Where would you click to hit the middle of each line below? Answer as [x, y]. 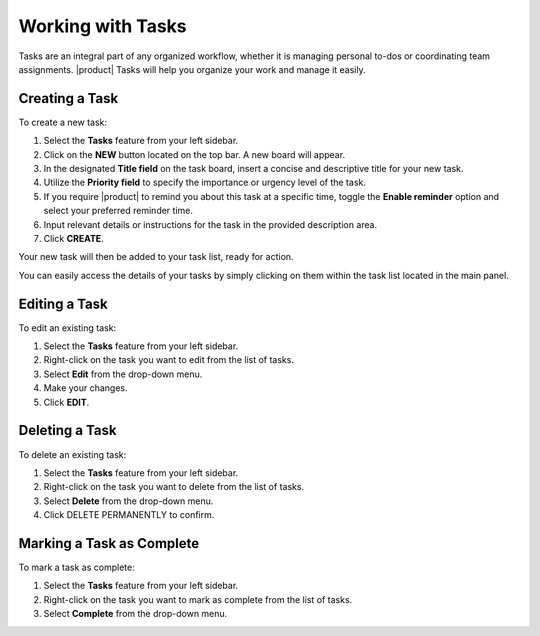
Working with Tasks [102, 26]
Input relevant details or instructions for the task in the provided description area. [210, 224]
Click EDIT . [66, 402]
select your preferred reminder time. [118, 211]
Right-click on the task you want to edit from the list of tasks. [169, 360]
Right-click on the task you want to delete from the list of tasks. [174, 487]
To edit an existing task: [67, 327]
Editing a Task [63, 303]
